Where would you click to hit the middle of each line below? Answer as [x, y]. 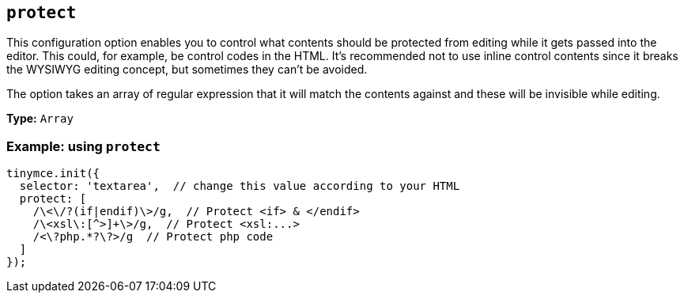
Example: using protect [83, 146]
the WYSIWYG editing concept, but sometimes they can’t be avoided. [187, 70]
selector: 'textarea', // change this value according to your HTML [240, 186]
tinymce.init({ [53, 174]
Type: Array [40, 119]
